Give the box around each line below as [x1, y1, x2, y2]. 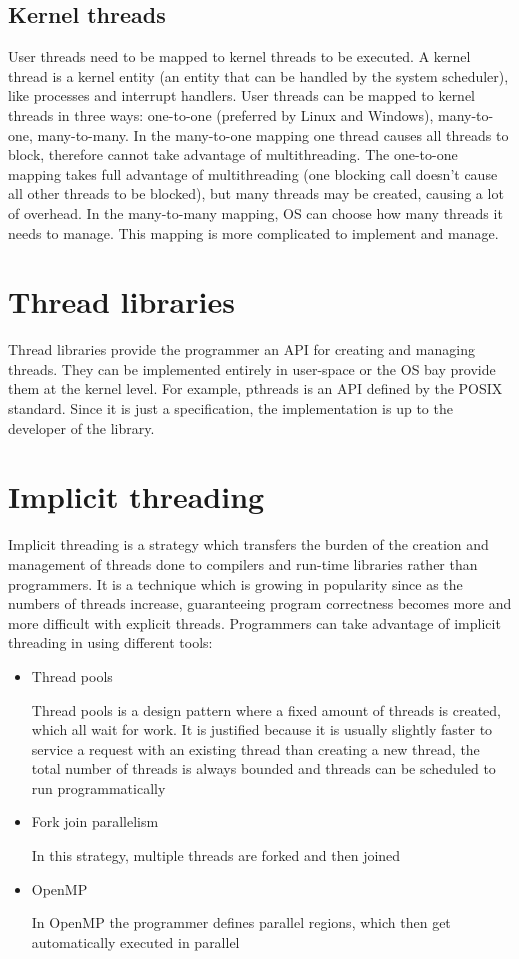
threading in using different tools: [8, 632, 213, 653]
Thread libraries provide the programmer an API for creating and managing [8, 339, 475, 360]
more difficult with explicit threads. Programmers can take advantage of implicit [8, 612, 501, 633]
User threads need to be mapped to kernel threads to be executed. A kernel [8, 46, 471, 67]
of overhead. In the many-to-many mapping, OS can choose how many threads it [8, 202, 503, 223]
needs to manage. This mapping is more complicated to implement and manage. [8, 222, 499, 243]
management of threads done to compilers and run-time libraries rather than [8, 553, 478, 574]
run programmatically [31, 777, 166, 798]
